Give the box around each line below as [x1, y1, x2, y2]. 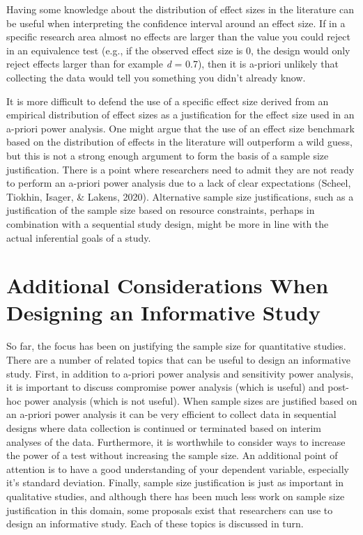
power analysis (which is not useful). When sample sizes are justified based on [24, 393, 357, 408]
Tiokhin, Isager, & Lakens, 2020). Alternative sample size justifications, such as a [6, 189, 354, 203]
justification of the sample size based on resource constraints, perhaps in [6, 203, 315, 217]
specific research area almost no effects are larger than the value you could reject [6, 29, 351, 44]
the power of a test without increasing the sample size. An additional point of [6, 448, 338, 463]
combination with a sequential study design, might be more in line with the [6, 216, 329, 231]
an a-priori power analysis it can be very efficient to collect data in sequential [6, 407, 337, 421]
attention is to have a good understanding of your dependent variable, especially [6, 461, 349, 476]
